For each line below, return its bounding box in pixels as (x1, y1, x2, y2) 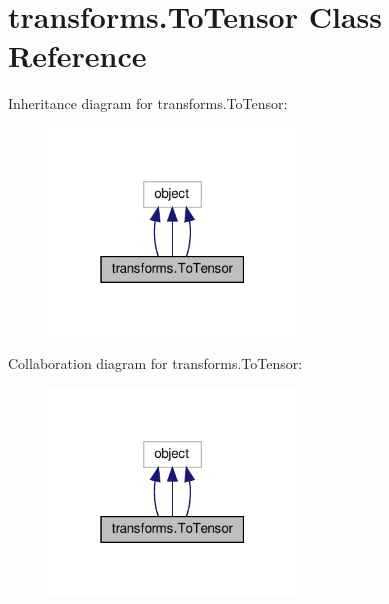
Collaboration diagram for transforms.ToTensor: (8, 353, 303, 374)
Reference (8, 35, 147, 76)
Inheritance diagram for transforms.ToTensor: (8, 93, 288, 114)
